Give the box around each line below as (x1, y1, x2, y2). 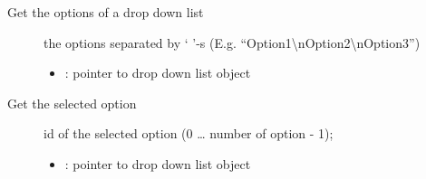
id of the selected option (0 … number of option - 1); (44, 124, 334, 143)
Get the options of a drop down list (7, 3, 204, 21)
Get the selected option (7, 93, 137, 112)
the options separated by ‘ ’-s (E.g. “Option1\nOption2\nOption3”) (44, 33, 421, 52)
